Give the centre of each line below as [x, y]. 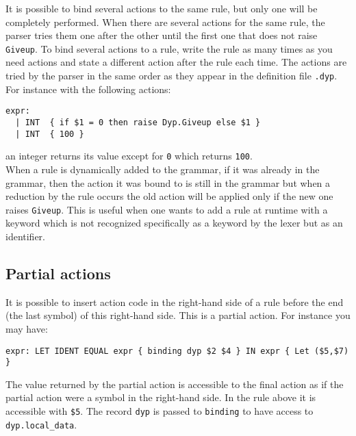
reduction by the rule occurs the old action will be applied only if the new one [169, 196]
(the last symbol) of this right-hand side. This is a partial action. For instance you [178, 315]
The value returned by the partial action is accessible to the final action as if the [175, 384]
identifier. [26, 236]
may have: [27, 328]
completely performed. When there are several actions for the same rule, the [165, 22]
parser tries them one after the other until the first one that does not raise [162, 35]
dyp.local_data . [41, 424]
